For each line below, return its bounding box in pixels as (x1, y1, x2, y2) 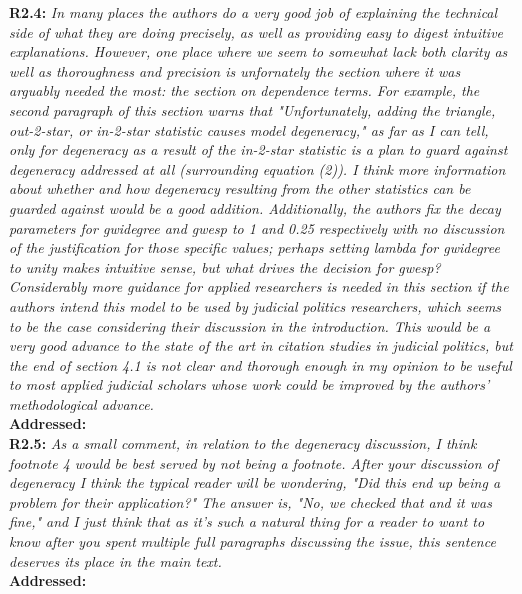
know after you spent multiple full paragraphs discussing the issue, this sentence (9, 531, 496, 552)
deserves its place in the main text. (9, 550, 222, 571)
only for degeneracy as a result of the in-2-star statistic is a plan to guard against (9, 139, 508, 160)
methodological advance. (9, 393, 154, 414)
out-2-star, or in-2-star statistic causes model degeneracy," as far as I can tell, (9, 119, 489, 140)
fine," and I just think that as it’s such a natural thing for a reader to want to (9, 511, 485, 532)
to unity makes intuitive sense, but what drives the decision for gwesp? (9, 256, 441, 277)
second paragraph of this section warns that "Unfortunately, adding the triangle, (9, 99, 496, 120)
